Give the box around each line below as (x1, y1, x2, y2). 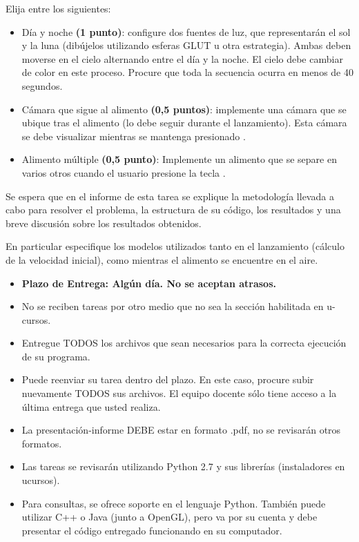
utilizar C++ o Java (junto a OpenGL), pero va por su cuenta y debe (21, 510, 318, 524)
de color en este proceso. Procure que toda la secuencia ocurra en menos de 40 (21, 65, 353, 79)
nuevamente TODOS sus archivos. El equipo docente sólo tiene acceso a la (21, 386, 337, 400)
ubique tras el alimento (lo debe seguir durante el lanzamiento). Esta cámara (21, 115, 347, 130)
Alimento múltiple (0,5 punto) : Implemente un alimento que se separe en (21, 152, 337, 166)
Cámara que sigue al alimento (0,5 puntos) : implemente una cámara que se (21, 101, 347, 116)
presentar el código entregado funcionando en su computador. (21, 523, 282, 537)
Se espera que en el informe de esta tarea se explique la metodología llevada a (6, 188, 334, 203)
